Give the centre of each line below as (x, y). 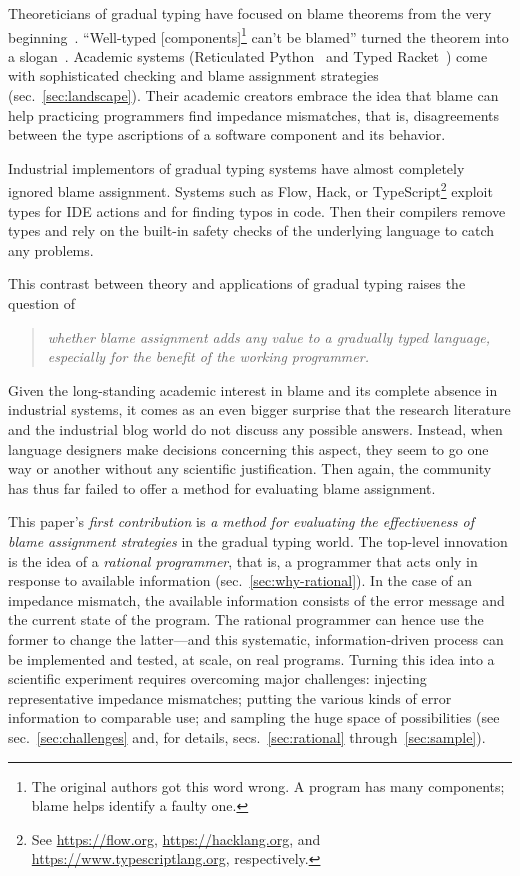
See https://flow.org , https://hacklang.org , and (176, 838)
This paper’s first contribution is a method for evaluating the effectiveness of (241, 521)
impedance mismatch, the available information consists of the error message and (256, 599)
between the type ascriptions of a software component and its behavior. (227, 134)
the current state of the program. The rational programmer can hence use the (246, 619)
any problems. (51, 249)
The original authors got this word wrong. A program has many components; (268, 785)
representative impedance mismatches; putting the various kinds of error (230, 697)
